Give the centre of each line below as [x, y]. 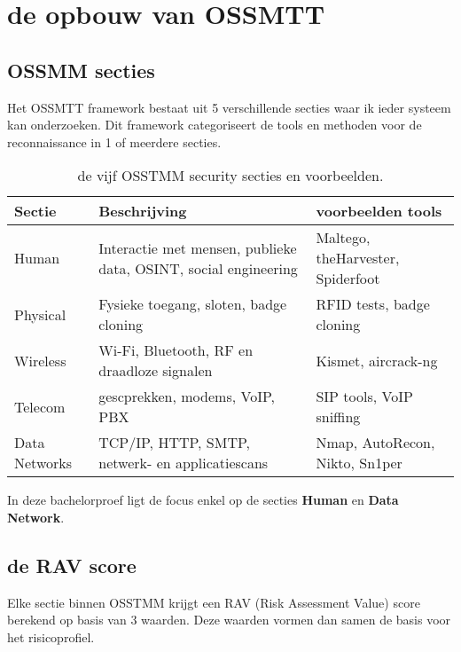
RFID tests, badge [373, 304]
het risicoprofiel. [51, 636]
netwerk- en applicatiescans [184, 463]
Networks [43, 463]
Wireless [40, 360]
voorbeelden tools [379, 211]
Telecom [40, 406]
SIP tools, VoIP [364, 397]
